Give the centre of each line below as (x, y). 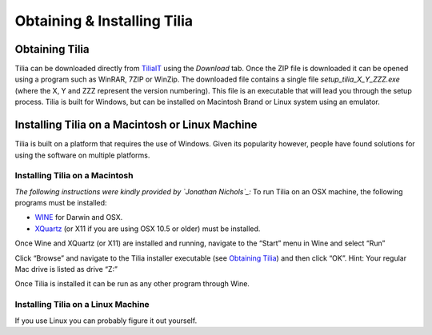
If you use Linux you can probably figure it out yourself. (106, 321)
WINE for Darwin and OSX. (79, 217)
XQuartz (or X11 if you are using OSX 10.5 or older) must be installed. (148, 229)
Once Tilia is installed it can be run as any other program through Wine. (132, 284)
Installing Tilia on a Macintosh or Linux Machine (136, 125)
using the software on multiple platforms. (82, 155)
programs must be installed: (61, 203)
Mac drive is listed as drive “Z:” (66, 269)
